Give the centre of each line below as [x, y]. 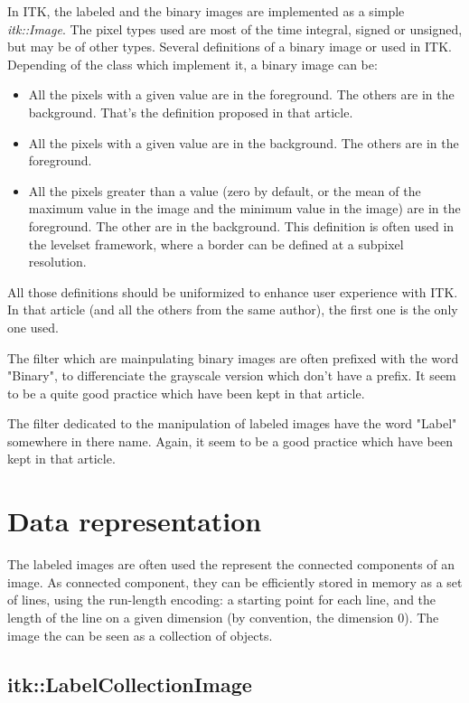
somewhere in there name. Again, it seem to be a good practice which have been [230, 441]
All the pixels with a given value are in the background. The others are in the [244, 142]
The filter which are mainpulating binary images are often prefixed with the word [233, 357]
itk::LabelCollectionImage [130, 684]
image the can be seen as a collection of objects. [140, 635]
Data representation [135, 521]
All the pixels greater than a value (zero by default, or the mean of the [225, 190]
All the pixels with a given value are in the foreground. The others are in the [241, 94]
